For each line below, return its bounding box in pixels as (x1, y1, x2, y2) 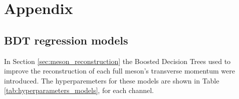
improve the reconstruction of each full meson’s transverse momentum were (4, 65, 235, 76)
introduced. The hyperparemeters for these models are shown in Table (4, 75, 219, 85)
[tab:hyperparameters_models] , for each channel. (4, 85, 154, 95)
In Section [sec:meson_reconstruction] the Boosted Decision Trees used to (4, 55, 231, 66)
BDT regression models (4, 32, 128, 47)
